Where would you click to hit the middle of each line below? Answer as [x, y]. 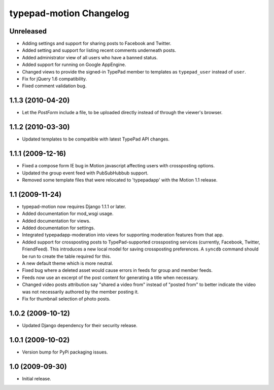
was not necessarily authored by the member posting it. [80, 292]
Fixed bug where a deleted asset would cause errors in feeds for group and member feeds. [117, 270]
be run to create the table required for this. [66, 256]
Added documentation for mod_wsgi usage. [68, 214]
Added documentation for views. [56, 221]
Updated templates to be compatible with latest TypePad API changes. [96, 139]
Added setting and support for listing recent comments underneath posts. [99, 50]
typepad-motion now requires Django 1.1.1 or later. [74, 206]
